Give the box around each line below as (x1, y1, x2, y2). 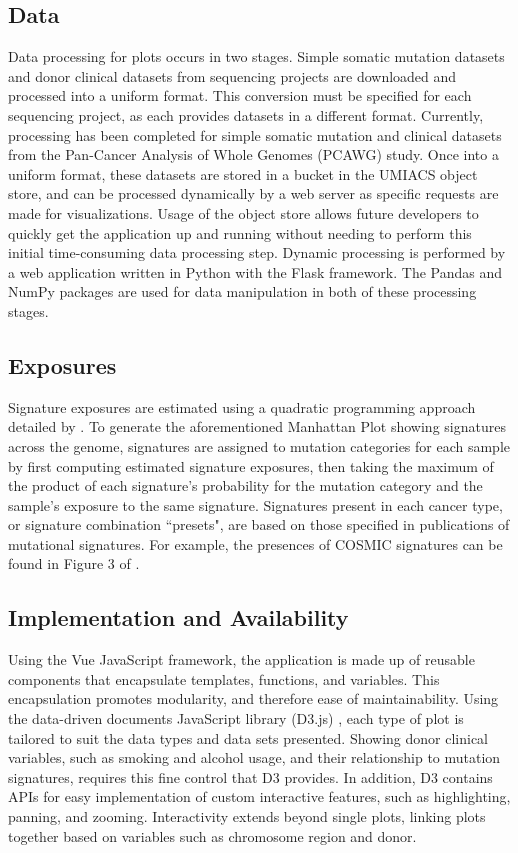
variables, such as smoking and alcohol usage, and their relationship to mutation (8, 747, 501, 768)
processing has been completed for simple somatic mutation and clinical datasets (8, 124, 502, 145)
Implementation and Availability (8, 602, 349, 633)
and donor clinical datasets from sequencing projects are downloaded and (8, 65, 457, 86)
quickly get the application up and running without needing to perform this (8, 222, 472, 243)
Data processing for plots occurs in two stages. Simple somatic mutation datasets (8, 46, 505, 67)
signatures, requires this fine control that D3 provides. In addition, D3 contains (8, 766, 493, 787)
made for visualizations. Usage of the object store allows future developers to (8, 202, 479, 223)
